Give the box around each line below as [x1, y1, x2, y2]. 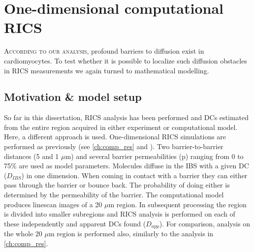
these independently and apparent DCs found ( [4, 218, 146, 228]
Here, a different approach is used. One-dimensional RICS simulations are [4, 131, 226, 142]
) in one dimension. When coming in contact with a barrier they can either [21, 170, 248, 180]
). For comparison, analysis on [159, 218, 251, 228]
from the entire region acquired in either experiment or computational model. [4, 122, 238, 132]
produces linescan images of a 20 [4, 199, 102, 209]
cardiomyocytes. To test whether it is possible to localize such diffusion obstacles [4, 55, 247, 65]
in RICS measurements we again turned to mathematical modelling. [4, 65, 209, 75]
